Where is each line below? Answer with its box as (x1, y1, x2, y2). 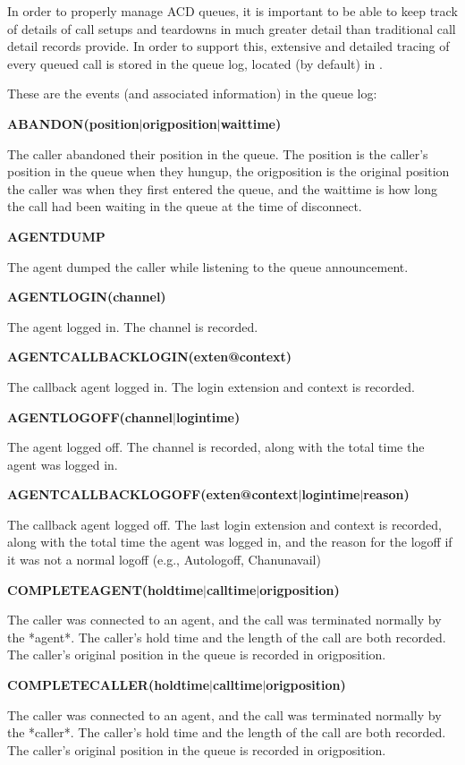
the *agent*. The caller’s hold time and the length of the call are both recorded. (7, 627, 446, 646)
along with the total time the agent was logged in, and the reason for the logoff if (7, 532, 452, 551)
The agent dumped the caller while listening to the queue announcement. (7, 257, 409, 276)
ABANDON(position (7, 114, 139, 132)
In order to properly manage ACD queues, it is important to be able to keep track (7, 2, 458, 20)
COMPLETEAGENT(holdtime (7, 580, 204, 599)
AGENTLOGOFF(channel (7, 407, 173, 426)
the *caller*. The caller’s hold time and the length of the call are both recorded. (7, 723, 446, 742)
